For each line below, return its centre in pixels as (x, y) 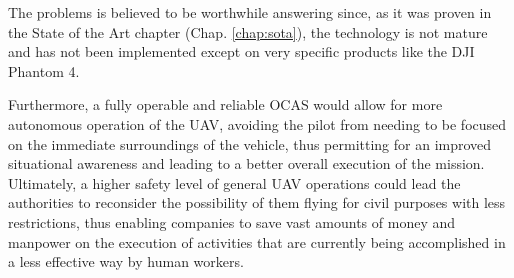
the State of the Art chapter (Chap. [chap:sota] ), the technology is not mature (248, 31)
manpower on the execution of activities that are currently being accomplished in (257, 241)
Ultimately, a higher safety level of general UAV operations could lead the (234, 182)
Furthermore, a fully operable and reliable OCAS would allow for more (225, 104)
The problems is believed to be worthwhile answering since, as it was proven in (250, 12)
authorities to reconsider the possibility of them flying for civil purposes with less (257, 202)
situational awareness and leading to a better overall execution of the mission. (246, 163)
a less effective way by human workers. (126, 261)
